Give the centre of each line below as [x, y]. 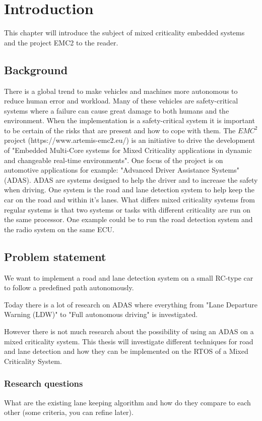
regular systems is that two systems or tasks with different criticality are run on [127, 209]
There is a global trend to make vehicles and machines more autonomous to [121, 91]
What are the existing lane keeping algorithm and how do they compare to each [127, 402]
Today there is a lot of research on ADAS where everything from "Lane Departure [131, 304]
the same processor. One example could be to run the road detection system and [128, 219]
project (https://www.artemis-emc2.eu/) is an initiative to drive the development [130, 140]
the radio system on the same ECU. [59, 229]
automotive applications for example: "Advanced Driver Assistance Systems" [122, 170]
